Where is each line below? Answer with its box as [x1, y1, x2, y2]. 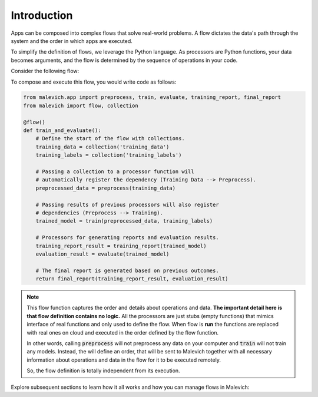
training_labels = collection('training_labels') [35, 152, 182, 158]
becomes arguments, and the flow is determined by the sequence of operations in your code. [11, 57, 238, 64]
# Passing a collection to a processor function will [35, 168, 194, 175]
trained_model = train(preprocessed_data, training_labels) [35, 218, 213, 224]
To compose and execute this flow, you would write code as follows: [11, 78, 177, 85]
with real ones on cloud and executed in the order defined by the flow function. [26, 329, 219, 336]
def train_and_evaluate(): [23, 127, 101, 134]
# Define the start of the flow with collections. [35, 135, 185, 142]
